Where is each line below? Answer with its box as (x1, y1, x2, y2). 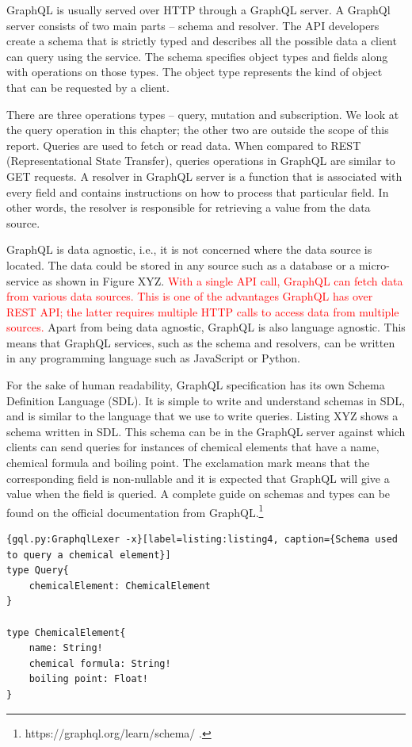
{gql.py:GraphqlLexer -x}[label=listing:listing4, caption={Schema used (6, 534, 398, 546)
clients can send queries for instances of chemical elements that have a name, (6, 439, 380, 455)
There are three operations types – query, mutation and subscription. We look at (6, 105, 399, 122)
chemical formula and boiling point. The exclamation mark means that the (6, 454, 370, 471)
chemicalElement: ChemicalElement (29, 580, 211, 592)
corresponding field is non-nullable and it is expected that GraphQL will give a (6, 469, 390, 486)
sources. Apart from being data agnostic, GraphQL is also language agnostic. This (6, 319, 406, 335)
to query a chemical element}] (6, 549, 171, 561)
